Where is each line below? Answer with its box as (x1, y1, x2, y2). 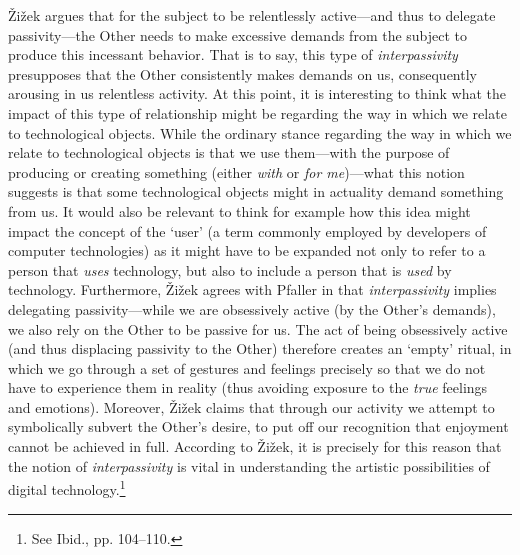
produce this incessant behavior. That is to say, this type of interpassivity (8, 44, 458, 65)
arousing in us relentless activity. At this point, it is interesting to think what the (8, 83, 507, 104)
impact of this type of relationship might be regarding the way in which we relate (8, 102, 507, 123)
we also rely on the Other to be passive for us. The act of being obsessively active (8, 318, 508, 339)
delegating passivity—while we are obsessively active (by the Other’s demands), (8, 298, 496, 319)
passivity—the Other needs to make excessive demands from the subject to (8, 24, 468, 45)
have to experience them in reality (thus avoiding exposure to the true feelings (8, 377, 488, 398)
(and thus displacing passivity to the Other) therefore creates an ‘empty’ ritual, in (8, 338, 512, 359)
